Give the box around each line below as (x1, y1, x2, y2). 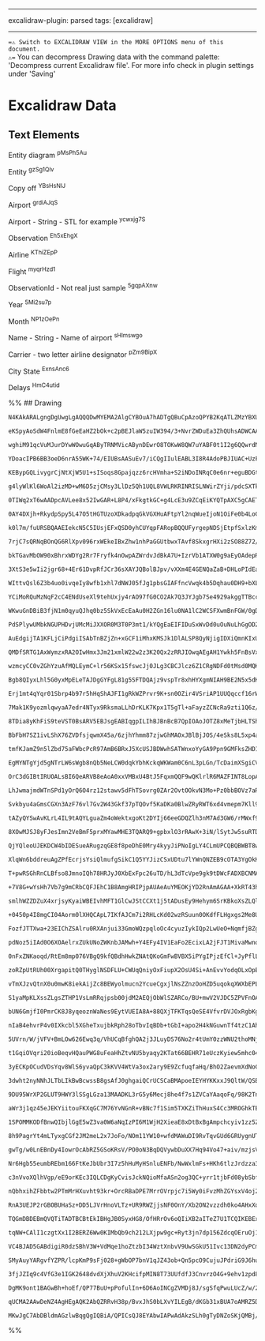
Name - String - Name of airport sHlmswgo (8, 332, 144, 342)
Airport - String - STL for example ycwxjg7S (8, 215, 146, 226)
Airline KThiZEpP (8, 248, 58, 259)
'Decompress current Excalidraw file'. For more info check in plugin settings (8, 61, 255, 69)
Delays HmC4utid (8, 381, 61, 392)
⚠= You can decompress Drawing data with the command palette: (8, 52, 220, 62)
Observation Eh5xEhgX (8, 232, 78, 242)
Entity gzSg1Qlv (8, 165, 54, 176)
